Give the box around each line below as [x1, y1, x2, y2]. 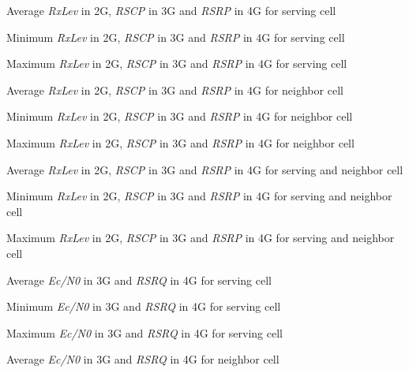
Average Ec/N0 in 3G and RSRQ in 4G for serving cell [6, 271, 272, 288]
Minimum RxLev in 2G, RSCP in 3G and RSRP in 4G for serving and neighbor [6, 188, 392, 204]
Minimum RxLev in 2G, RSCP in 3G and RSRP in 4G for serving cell [6, 28, 345, 45]
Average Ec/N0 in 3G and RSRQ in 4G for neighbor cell [6, 351, 280, 367]
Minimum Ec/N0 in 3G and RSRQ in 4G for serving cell [6, 298, 281, 315]
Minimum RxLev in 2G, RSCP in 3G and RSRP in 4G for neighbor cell [6, 108, 353, 125]
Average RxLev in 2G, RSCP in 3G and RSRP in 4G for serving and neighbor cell [6, 161, 403, 177]
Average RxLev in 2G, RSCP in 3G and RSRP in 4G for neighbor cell [6, 81, 343, 98]
